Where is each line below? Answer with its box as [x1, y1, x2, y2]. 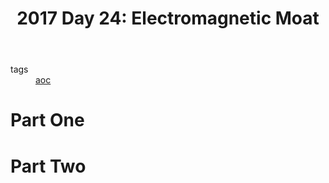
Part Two [10, 155, 87, 177]
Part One [10, 109, 85, 132]
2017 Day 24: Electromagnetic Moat [16, 7, 320, 30]
